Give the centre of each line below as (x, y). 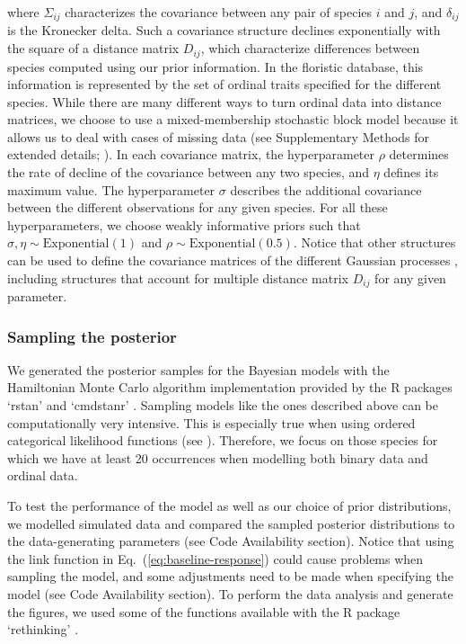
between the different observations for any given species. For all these (198, 207)
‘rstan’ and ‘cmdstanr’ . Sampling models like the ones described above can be (223, 405)
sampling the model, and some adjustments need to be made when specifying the (230, 576)
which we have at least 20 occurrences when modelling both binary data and (218, 457)
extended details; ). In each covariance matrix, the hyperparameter (191, 154)
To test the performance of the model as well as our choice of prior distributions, (229, 506)
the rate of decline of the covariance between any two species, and (189, 172)
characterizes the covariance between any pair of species (219, 12)
